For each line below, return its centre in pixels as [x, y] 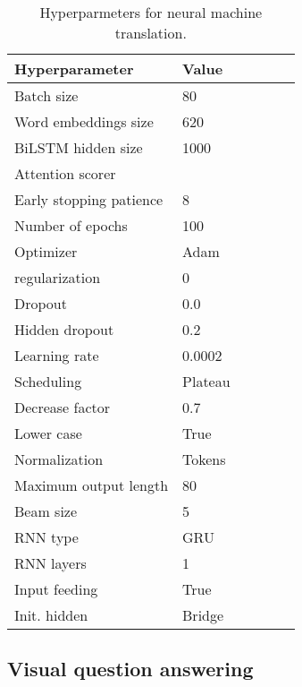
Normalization [59, 459]
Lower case [48, 433]
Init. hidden [51, 615]
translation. [151, 33]
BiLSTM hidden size [79, 147]
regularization [58, 277]
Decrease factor [63, 407]
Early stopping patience [89, 199]
